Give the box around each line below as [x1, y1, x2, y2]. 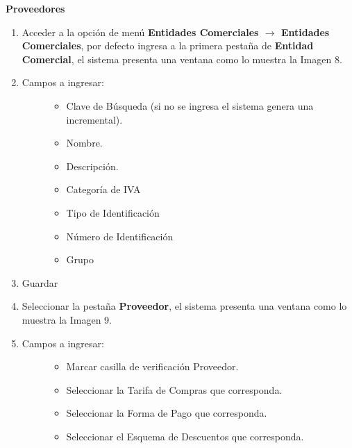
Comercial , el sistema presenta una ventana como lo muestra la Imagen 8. [22, 51, 342, 66]
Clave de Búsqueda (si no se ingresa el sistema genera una [66, 98, 314, 113]
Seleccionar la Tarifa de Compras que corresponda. [66, 382, 283, 397]
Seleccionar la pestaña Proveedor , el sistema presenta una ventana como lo [22, 299, 347, 313]
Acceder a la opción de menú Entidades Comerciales [22, 24, 259, 39]
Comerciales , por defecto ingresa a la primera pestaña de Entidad [22, 38, 314, 53]
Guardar [22, 275, 58, 290]
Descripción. [66, 158, 119, 173]
